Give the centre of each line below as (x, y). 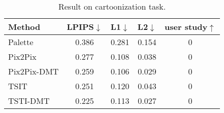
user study (186, 27)
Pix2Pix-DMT (34, 71)
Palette (21, 42)
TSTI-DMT (29, 101)
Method (24, 27)
